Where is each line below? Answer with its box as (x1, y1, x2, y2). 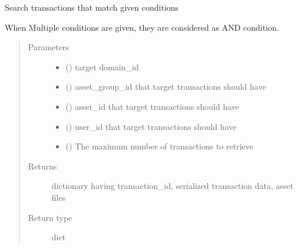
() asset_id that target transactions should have (65, 100, 240, 112)
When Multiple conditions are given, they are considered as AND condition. (5, 21, 279, 33)
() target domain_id (65, 60, 139, 73)
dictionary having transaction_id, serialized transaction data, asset (51, 180, 294, 192)
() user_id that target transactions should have (65, 120, 237, 132)
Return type (28, 211, 72, 223)
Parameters (28, 41, 69, 53)
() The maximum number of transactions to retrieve (65, 140, 253, 152)
